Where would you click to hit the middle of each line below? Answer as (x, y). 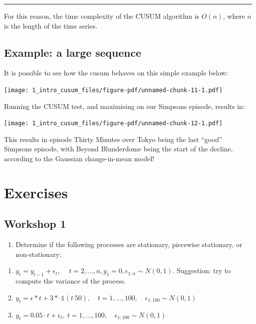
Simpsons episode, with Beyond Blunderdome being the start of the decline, (118, 149)
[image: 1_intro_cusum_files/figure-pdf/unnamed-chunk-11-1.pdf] (113, 90)
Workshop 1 (35, 224)
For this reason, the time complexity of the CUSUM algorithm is (102, 16)
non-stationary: (38, 254)
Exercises (36, 192)
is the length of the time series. (51, 25)
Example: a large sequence (73, 52)
